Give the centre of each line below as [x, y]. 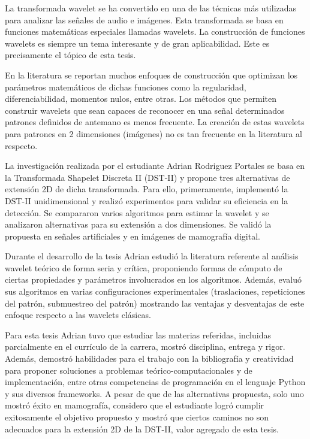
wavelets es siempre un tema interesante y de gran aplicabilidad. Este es [137, 43]
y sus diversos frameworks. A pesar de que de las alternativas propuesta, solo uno [154, 393]
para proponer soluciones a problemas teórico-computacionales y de [129, 370]
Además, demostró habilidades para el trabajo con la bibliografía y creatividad [149, 358]
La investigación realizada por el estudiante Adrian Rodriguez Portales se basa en [155, 166]
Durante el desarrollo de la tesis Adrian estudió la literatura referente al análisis [152, 256]
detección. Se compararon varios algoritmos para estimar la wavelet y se [137, 212]
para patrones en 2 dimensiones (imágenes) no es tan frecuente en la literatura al [154, 133]
